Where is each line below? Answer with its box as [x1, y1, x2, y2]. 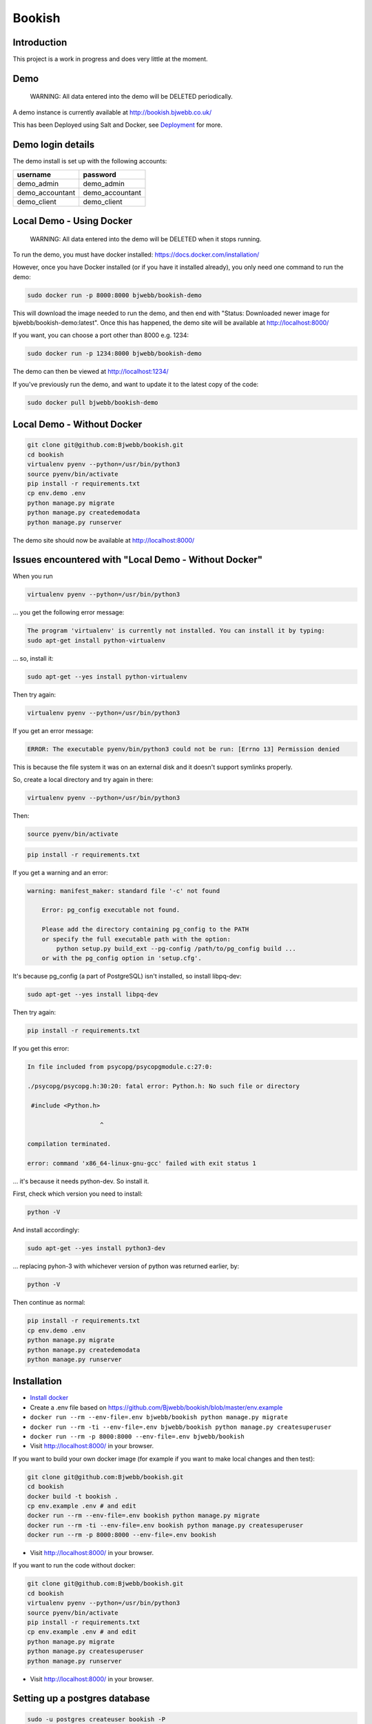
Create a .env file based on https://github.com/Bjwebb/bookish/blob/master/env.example [30, 1403, 283, 1412]
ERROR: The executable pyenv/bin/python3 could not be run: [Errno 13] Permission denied [27, 745, 340, 753]
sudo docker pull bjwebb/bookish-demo [27, 399, 158, 406]
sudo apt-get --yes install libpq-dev [27, 990, 158, 999]
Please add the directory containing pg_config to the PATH [41, 925, 249, 934]
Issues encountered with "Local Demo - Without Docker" [12, 554, 263, 565]
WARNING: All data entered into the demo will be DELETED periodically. [30, 92, 234, 101]
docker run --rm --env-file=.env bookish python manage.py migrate [27, 1512, 260, 1520]
